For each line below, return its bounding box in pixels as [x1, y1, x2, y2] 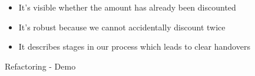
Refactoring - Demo [5, 60, 76, 72]
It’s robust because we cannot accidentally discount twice [18, 20, 226, 33]
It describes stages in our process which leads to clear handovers [18, 40, 250, 53]
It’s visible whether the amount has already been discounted [18, 1, 236, 13]
